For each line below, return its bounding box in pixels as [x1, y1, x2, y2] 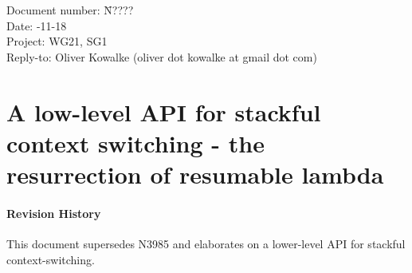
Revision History [6, 204, 101, 221]
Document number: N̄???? [6, 2, 134, 18]
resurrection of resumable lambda [6, 157, 384, 190]
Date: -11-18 [6, 17, 67, 34]
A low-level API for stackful [6, 95, 321, 128]
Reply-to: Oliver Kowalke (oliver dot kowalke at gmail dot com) [6, 48, 317, 65]
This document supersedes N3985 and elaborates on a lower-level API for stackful [6, 235, 406, 251]
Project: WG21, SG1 [6, 33, 108, 49]
